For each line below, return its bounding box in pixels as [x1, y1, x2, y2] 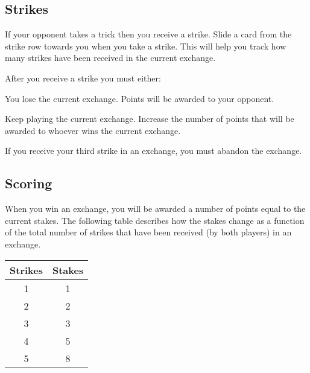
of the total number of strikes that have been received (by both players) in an [5, 226, 292, 238]
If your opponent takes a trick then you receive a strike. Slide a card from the [5, 28, 292, 40]
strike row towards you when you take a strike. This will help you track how [5, 39, 286, 52]
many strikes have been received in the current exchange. [5, 51, 216, 64]
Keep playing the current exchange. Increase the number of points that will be [5, 112, 294, 125]
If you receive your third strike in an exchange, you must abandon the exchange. [5, 144, 302, 157]
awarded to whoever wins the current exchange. [5, 124, 181, 136]
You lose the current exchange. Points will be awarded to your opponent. [5, 92, 274, 104]
